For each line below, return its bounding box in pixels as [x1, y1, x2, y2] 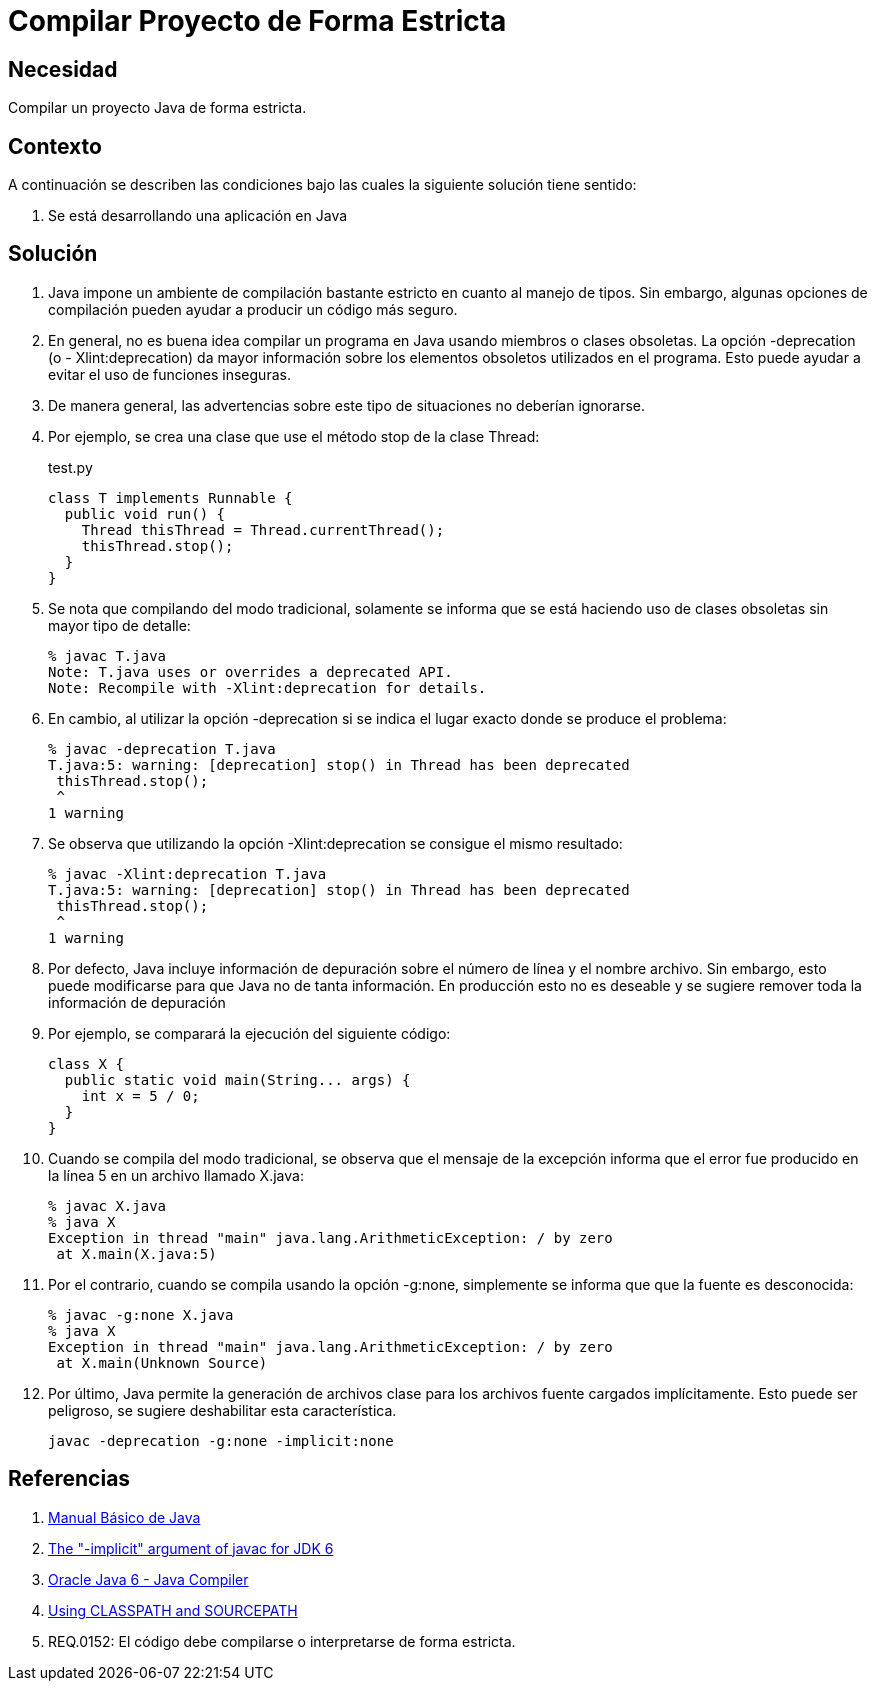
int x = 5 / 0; [81, 1087, 200, 1104]
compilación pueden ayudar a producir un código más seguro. [48, 300, 458, 318]
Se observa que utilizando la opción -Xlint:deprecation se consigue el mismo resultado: [48, 834, 623, 852]
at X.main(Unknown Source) [56, 1354, 268, 1371]
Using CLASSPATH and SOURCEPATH [48, 1601, 298, 1619]
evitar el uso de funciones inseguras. [48, 365, 291, 383]
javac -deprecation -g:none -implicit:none [48, 1432, 394, 1449]
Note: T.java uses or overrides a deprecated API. [48, 663, 453, 680]
